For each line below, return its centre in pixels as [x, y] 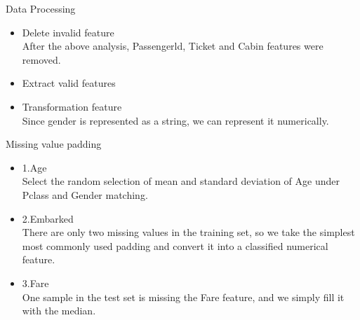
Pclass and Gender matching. [85, 194]
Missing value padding [54, 144]
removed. [41, 59]
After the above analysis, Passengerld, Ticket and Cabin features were [173, 46]
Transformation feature [72, 106]
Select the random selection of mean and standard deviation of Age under [181, 181]
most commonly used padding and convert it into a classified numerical [175, 245]
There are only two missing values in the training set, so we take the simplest [188, 232]
